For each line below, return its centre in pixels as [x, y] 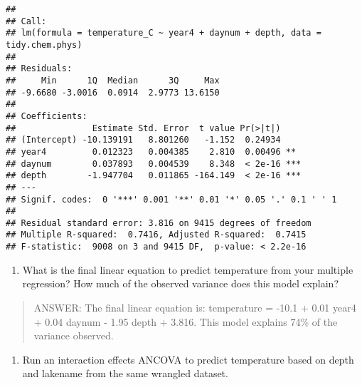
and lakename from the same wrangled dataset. [125, 373]
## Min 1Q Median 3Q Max [113, 80]
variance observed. [74, 335]
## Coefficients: [47, 116]
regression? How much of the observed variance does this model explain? [181, 283]
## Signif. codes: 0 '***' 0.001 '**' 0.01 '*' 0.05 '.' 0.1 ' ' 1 [171, 199]
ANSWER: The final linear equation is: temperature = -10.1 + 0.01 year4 [195, 307]
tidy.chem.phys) [44, 45]
